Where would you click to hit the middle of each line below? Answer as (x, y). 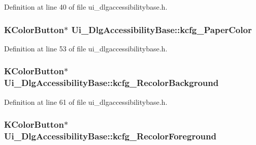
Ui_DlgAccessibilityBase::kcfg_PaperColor (162, 29)
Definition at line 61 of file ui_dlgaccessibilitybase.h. (86, 101)
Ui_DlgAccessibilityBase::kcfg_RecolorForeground (110, 136)
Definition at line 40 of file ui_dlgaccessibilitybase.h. (86, 7)
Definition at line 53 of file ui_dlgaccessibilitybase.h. (86, 48)
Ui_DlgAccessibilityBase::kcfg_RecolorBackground (111, 83)
